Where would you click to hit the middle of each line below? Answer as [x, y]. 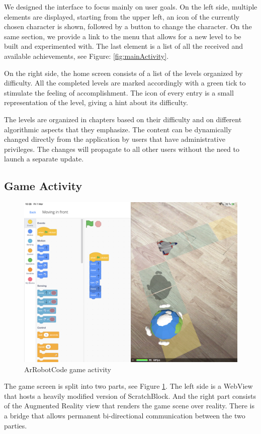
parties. [16, 425]
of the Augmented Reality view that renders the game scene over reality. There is [129, 406]
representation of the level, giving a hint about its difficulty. [96, 102]
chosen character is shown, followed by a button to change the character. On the [128, 26]
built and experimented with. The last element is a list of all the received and [124, 46]
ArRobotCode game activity [68, 369]
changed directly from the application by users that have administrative [115, 139]
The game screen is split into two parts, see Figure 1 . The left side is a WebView [128, 386]
